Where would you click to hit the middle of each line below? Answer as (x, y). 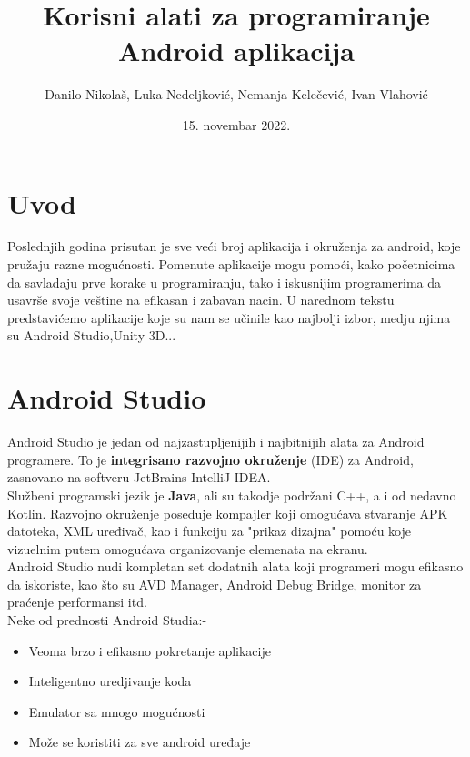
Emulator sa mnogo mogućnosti (117, 711)
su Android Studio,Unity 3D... (92, 335)
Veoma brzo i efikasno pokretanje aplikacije (150, 650)
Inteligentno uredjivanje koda (110, 681)
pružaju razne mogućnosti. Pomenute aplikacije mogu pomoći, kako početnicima (231, 264)
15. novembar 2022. (236, 124)
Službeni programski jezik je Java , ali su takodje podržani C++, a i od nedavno (232, 495)
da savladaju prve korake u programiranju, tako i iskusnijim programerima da (224, 282)
